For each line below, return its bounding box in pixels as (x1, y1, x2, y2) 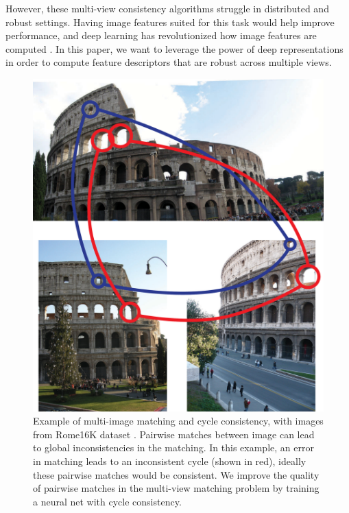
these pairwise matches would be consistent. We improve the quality (33, 467, 320, 481)
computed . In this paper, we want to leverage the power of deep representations (5, 41, 344, 56)
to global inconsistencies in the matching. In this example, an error (33, 440, 314, 455)
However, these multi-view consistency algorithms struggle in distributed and (5, 1, 329, 15)
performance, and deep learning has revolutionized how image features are (5, 28, 317, 43)
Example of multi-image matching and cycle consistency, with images (33, 414, 324, 428)
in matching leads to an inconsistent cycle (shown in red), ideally (33, 453, 306, 468)
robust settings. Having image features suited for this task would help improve (5, 14, 335, 29)
